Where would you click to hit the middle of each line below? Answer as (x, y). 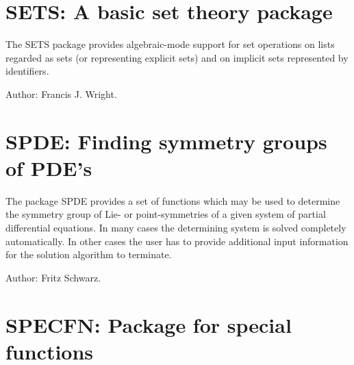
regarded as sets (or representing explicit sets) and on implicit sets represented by (177, 57)
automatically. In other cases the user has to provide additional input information (177, 241)
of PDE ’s (49, 167)
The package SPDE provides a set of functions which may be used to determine (173, 200)
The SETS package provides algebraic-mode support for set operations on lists (170, 44)
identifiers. (27, 71)
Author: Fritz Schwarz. (53, 277)
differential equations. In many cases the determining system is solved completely (176, 227)
